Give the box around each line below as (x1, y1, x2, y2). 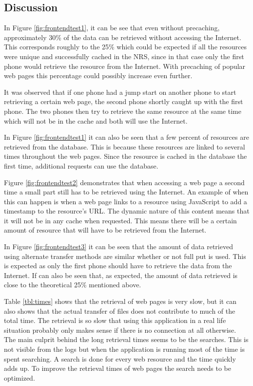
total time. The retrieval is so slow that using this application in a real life (4, 315, 226, 325)
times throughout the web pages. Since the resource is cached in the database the (4, 151, 247, 161)
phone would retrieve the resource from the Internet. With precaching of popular (4, 61, 246, 71)
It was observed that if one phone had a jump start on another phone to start (4, 86, 236, 97)
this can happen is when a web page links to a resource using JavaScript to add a (4, 196, 247, 206)
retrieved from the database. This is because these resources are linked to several (4, 141, 245, 151)
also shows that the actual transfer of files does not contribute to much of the (4, 305, 235, 316)
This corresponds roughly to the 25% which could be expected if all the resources (4, 42, 247, 52)
